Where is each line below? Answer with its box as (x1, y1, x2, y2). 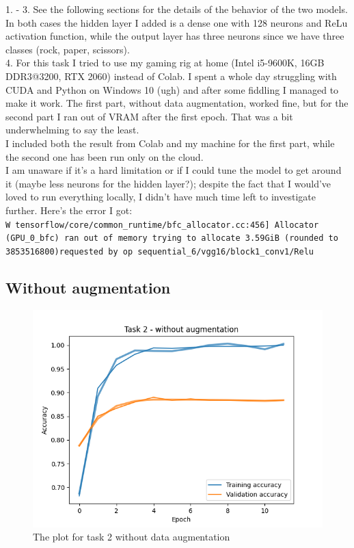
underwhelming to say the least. (5, 122, 139, 137)
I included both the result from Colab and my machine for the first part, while (5, 135, 335, 150)
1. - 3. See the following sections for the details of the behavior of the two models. (5, 2, 348, 16)
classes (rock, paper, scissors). (5, 42, 130, 56)
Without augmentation (5, 276, 171, 298)
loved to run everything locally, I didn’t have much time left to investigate (5, 190, 316, 204)
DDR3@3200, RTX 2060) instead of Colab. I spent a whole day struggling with (5, 68, 337, 83)
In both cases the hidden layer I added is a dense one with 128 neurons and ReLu (5, 15, 348, 29)
